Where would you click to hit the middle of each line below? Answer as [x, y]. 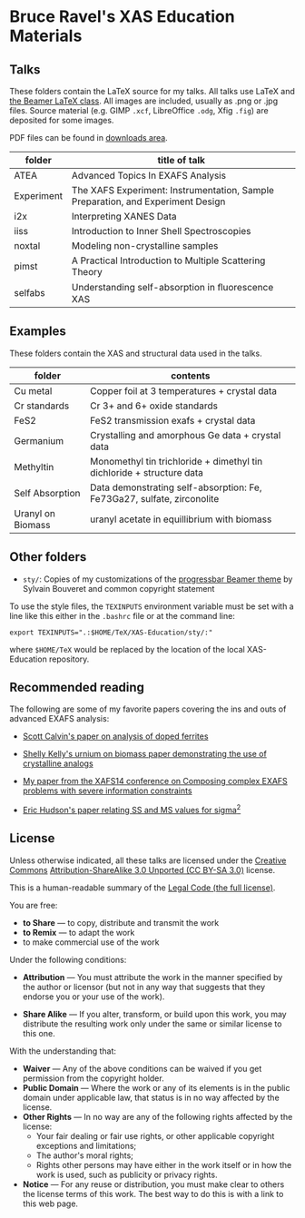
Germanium [39, 440]
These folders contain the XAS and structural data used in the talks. [136, 353]
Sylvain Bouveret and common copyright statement [118, 588]
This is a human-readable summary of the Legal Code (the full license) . [143, 888]
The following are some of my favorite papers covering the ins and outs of [148, 709]
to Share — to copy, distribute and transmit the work [121, 922]
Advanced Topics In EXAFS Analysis [149, 176]
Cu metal [33, 390]
